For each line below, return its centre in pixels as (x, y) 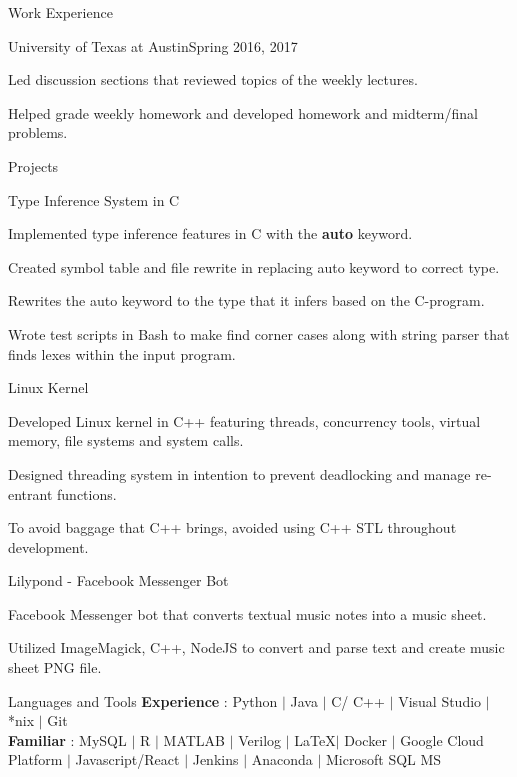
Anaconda (282, 759)
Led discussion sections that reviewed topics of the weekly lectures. (213, 79)
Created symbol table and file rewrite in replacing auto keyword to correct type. (254, 266)
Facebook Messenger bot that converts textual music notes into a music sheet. (247, 613)
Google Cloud (442, 739)
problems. (38, 132)
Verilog (260, 739)
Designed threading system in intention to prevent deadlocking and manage (239, 473)
